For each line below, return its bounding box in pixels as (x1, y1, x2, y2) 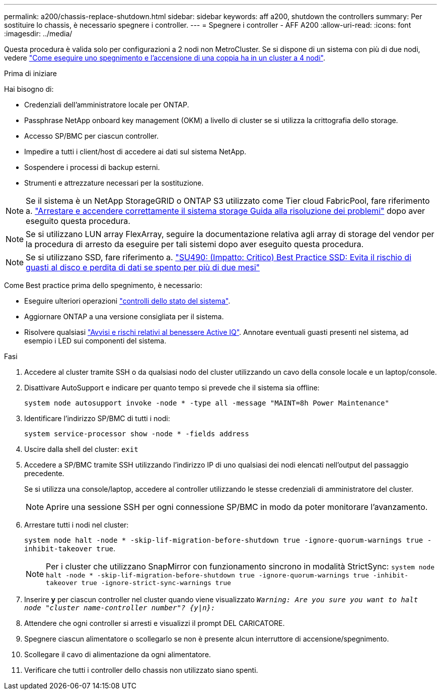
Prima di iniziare (4, 69, 57, 78)
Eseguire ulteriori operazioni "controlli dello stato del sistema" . (24, 297, 231, 305)
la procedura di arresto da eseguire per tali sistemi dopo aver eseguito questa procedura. (26, 239, 364, 249)
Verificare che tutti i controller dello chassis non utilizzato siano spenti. (24, 666, 258, 674)
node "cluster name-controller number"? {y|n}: (24, 604, 215, 612)
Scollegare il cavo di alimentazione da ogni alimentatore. (24, 650, 211, 659)
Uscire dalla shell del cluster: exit (24, 445, 138, 453)
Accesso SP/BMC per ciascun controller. (24, 132, 159, 140)
